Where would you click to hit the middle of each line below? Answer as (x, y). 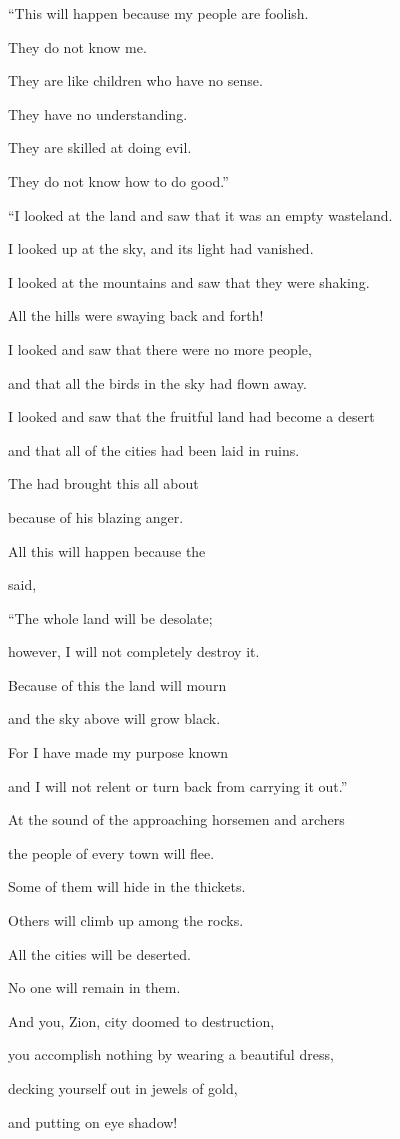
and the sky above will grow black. (114, 718)
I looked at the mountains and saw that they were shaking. (189, 281)
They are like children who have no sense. (135, 80)
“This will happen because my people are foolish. (158, 13)
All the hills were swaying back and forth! (136, 315)
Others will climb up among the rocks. (126, 920)
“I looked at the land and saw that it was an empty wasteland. (200, 214)
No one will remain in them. (94, 987)
